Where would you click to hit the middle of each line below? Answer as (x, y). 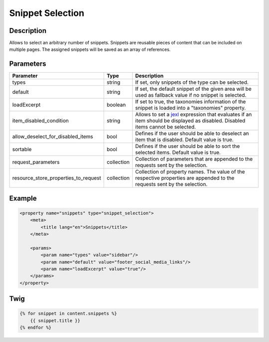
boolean (116, 105)
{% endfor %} (36, 328)
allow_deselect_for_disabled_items (53, 137)
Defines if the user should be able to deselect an (192, 134)
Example (23, 198)
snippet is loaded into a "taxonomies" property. (191, 108)
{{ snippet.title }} (55, 321)
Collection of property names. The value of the (190, 172)
